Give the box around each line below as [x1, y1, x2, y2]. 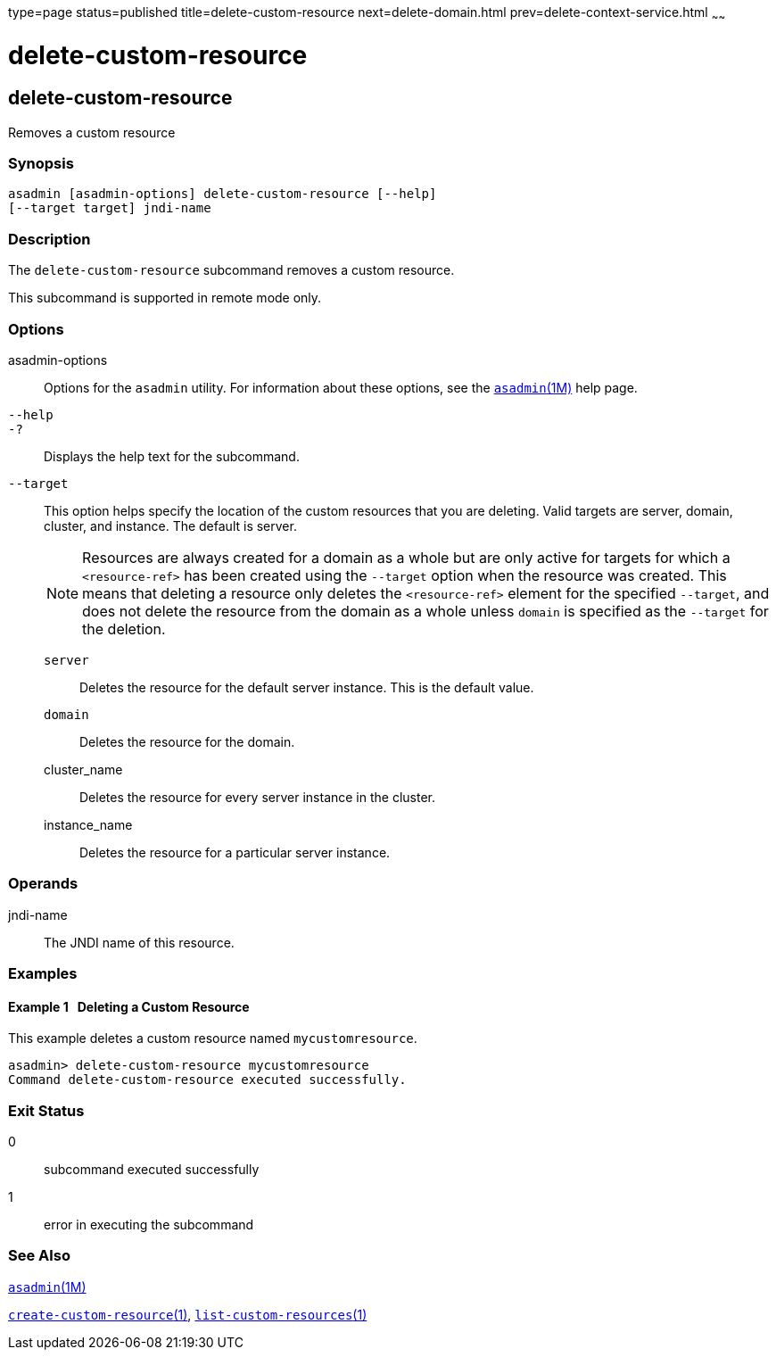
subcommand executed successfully [44, 1162, 260, 1178]
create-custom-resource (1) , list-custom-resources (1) [8, 1306, 367, 1322]
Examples [8, 964, 78, 983]
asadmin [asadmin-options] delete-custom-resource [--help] [8, 186, 437, 202]
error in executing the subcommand [44, 1217, 254, 1233]
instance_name [44, 816, 133, 832]
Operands [8, 874, 78, 893]
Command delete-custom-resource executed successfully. [8, 1072, 407, 1088]
